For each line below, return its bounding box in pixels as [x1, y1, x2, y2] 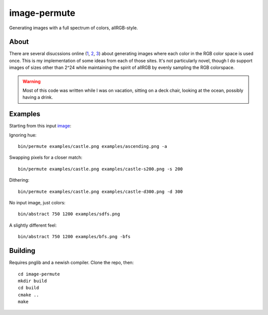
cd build [18, 285, 39, 291]
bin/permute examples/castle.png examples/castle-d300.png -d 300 [18, 189, 183, 194]
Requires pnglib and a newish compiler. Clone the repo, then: [9, 259, 134, 265]
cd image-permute [18, 271, 60, 277]
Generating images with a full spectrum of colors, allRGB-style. [9, 25, 138, 31]
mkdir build [18, 278, 47, 284]
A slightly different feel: [9, 222, 57, 228]
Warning [22, 78, 41, 84]
